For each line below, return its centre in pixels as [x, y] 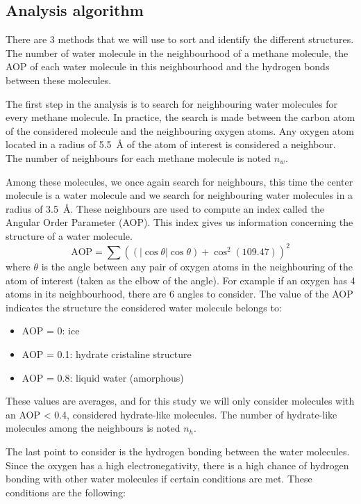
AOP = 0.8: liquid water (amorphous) [103, 377]
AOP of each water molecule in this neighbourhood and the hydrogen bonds [168, 66]
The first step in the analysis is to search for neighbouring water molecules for [171, 103]
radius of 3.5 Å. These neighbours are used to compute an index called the [165, 208]
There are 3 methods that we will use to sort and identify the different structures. [180, 39]
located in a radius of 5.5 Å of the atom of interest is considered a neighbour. [171, 144]
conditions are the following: [66, 492]
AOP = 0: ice [51, 331]
